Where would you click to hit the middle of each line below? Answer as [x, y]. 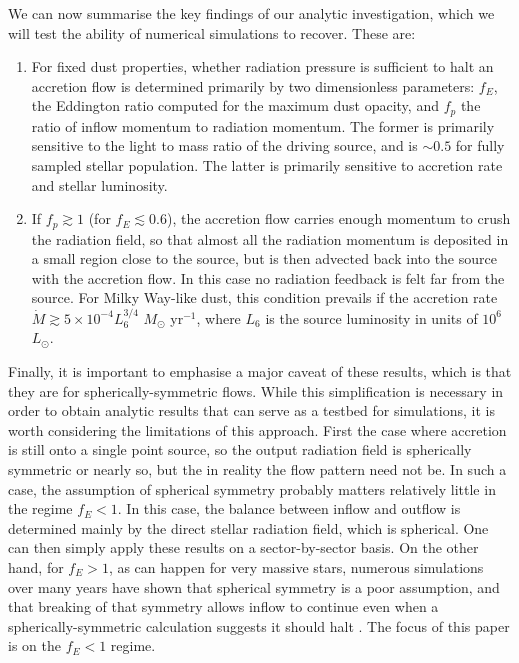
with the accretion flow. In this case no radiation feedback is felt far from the [268, 277]
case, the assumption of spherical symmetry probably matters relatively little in [252, 488]
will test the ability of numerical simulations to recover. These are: [212, 32]
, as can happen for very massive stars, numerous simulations [296, 566]
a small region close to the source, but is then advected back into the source [264, 258]
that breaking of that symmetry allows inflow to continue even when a [223, 606]
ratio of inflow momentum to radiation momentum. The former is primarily [263, 125]
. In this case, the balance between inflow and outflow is [289, 508]
